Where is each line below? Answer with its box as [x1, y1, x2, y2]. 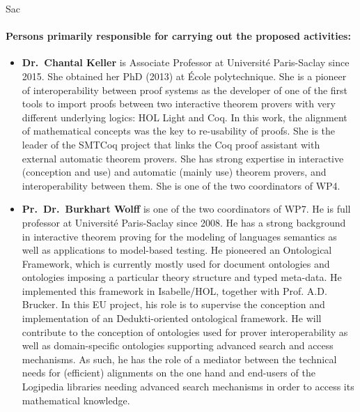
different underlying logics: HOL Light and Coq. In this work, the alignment [22, 109, 347, 124]
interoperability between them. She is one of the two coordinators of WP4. [22, 178, 341, 192]
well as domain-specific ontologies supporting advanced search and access [22, 338, 334, 353]
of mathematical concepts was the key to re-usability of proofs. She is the [22, 123, 335, 138]
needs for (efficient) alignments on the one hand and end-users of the [22, 365, 315, 380]
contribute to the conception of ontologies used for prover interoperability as [22, 324, 348, 339]
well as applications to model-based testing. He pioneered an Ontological [22, 243, 332, 257]
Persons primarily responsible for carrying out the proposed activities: [6, 29, 351, 43]
